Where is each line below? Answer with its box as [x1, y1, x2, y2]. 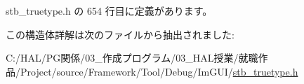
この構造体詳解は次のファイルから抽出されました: [6, 27, 234, 41]
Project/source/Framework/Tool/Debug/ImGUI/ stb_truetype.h [20, 64, 298, 78]
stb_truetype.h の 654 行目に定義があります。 [6, 3, 213, 17]
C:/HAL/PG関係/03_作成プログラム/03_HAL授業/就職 [6, 50, 258, 65]
